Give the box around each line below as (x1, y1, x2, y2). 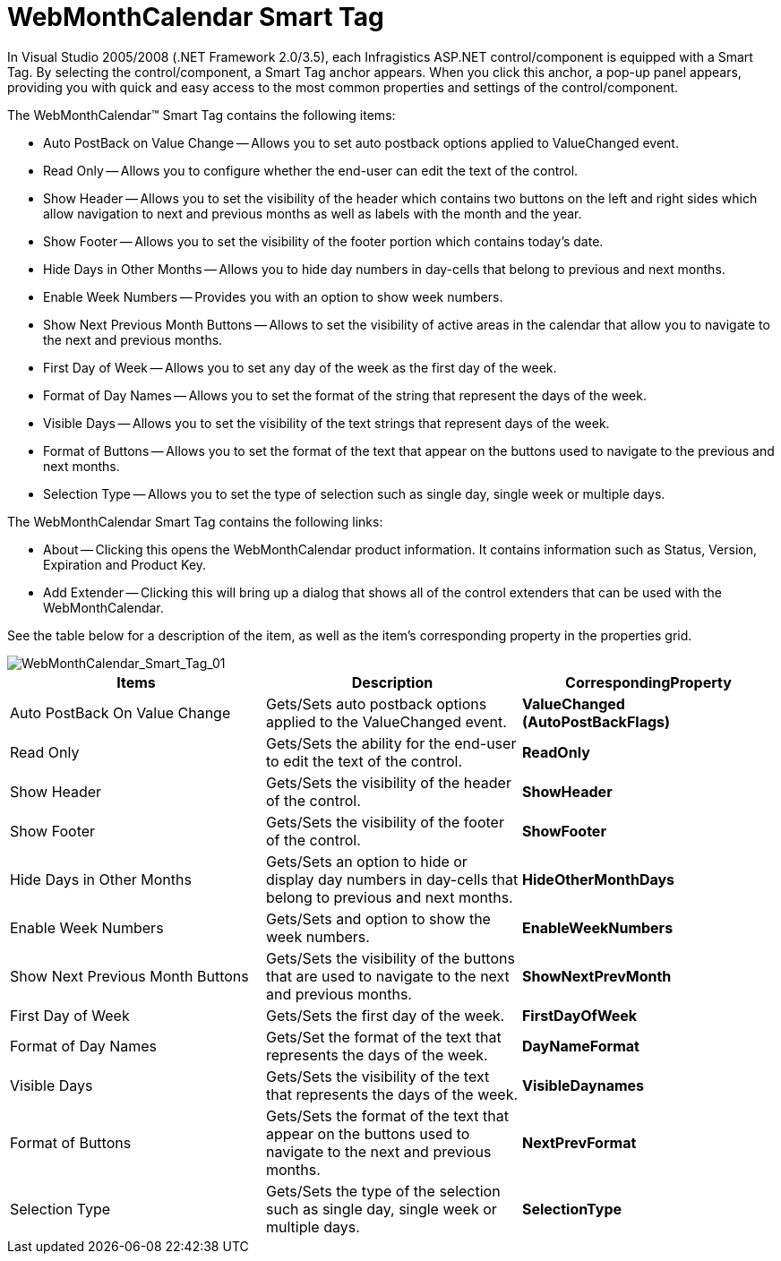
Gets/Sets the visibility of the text (265, 1067, 490, 1085)
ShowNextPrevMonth (521, 966, 672, 985)
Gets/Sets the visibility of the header (265, 773, 511, 792)
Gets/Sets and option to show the (265, 909, 491, 928)
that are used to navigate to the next (265, 966, 510, 985)
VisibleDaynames (521, 1076, 645, 1094)
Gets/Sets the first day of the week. (265, 1006, 505, 1025)
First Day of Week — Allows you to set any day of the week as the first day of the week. (43, 359, 557, 375)
